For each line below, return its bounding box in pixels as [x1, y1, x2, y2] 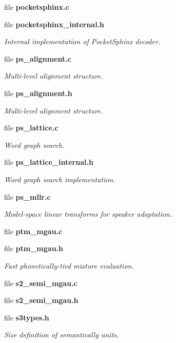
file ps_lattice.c [4, 122, 58, 133]
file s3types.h [4, 312, 49, 322]
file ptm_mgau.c [4, 225, 63, 236]
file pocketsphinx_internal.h [4, 18, 105, 29]
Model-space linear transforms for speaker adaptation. [4, 208, 172, 219]
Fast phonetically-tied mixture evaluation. [4, 260, 134, 271]
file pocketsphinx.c [4, 2, 69, 12]
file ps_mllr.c [4, 191, 51, 202]
